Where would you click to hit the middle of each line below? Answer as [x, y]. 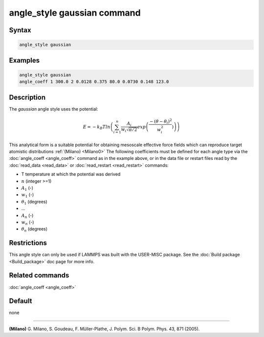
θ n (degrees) [34, 230]
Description [27, 97]
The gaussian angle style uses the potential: [54, 109]
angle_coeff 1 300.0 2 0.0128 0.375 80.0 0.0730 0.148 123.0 [94, 82]
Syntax [20, 30]
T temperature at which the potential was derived [71, 174]
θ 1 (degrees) [34, 202]
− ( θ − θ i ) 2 [161, 121]
